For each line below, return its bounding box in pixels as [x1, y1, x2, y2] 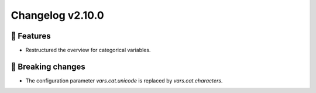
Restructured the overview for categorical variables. [25, 47, 151, 54]
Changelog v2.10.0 [11, 9, 105, 22]
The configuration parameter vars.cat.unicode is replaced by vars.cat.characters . [25, 77, 223, 84]
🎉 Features [11, 31, 51, 41]
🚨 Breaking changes [11, 61, 86, 71]
